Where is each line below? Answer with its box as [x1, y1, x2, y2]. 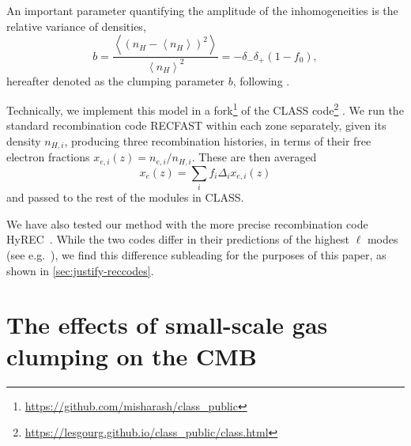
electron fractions [6, 149, 90, 165]
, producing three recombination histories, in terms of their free [64, 133, 371, 149]
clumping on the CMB [6, 339, 257, 372]
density [6, 133, 41, 149]
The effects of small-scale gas [6, 308, 328, 341]
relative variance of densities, [6, 17, 146, 34]
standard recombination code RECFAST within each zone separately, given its [6, 117, 386, 134]
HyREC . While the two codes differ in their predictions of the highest [6, 231, 349, 248]
